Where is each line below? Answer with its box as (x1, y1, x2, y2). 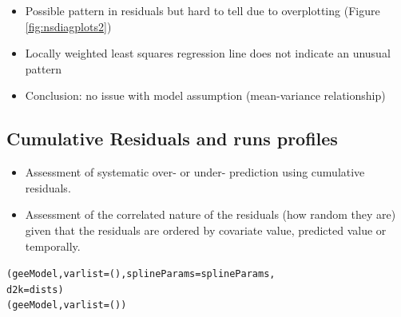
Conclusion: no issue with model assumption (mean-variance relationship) (25, 87, 386, 104)
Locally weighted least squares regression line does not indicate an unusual (25, 45, 391, 61)
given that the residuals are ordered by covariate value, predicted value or (25, 221, 387, 238)
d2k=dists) (6, 283, 64, 295)
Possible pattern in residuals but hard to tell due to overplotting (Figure (25, 2, 380, 18)
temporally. (25, 237, 81, 254)
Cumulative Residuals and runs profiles (6, 126, 338, 151)
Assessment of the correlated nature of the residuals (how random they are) (25, 206, 396, 223)
